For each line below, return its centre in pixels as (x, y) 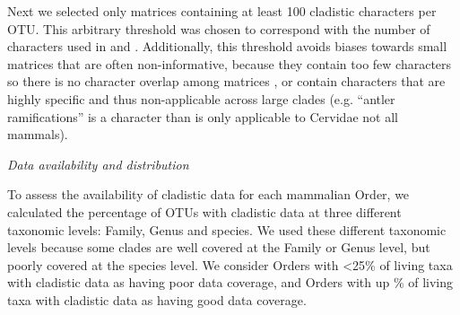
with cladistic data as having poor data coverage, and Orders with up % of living (230, 282)
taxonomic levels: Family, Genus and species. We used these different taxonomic (227, 229)
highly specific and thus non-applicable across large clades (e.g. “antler (201, 98)
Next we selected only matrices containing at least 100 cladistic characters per (222, 11)
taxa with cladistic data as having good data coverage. (157, 299)
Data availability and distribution (98, 164)
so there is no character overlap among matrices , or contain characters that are (226, 81)
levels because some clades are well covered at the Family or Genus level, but (219, 247)
